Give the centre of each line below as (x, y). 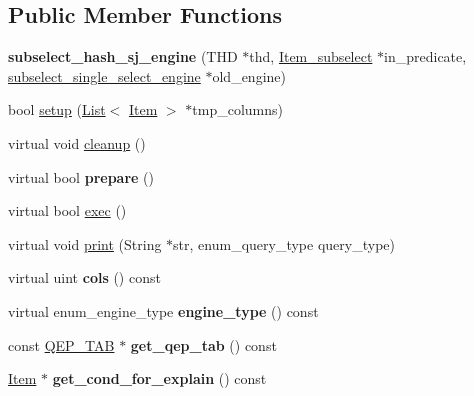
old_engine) (249, 75)
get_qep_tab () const (203, 344)
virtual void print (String (85, 243)
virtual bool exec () (67, 210)
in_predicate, (425, 56)
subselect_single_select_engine (104, 75)
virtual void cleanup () (77, 142)
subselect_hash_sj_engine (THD (123, 56)
